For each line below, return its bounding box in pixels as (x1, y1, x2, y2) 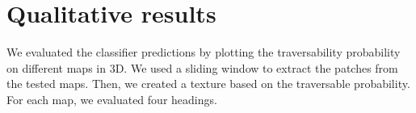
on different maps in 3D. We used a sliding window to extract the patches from (6, 59, 398, 76)
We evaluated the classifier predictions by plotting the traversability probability (6, 44, 401, 61)
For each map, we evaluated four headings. (6, 90, 217, 107)
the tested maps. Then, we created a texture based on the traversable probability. (6, 75, 410, 92)
